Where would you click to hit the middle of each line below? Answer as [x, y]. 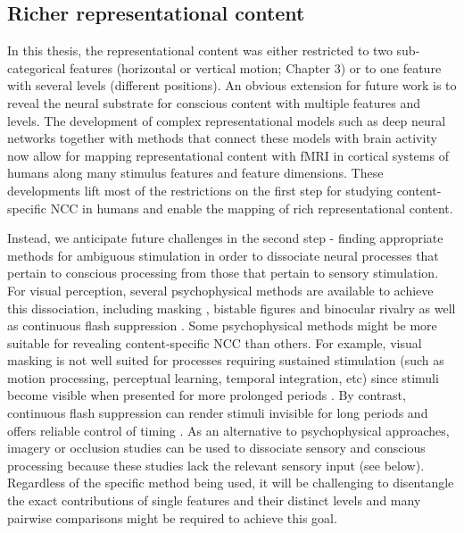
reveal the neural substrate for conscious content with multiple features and [214, 102]
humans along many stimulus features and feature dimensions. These [195, 173]
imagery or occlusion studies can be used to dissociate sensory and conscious [216, 448]
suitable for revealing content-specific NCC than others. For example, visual [215, 342]
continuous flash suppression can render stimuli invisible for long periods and [218, 413]
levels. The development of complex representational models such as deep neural [227, 120]
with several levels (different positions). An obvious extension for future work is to [232, 85]
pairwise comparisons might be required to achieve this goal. [172, 517]
